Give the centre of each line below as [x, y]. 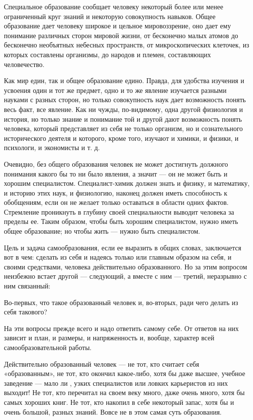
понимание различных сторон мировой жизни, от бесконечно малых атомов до [121, 35]
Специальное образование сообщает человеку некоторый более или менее [114, 6]
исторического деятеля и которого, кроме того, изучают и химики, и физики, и [121, 138]
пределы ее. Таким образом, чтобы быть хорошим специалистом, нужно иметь [121, 221]
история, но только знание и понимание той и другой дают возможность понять [123, 119]
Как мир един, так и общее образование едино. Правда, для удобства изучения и [124, 80]
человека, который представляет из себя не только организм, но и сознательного [124, 128]
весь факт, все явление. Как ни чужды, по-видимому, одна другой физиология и [124, 109]
